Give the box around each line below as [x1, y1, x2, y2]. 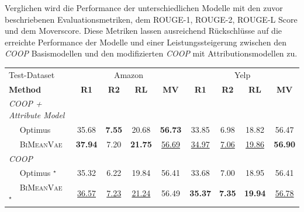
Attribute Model [9, 109, 65, 121]
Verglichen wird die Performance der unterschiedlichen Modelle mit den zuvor [5, 2, 283, 13]
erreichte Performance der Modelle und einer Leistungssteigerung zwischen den [5, 36, 287, 48]
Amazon [113, 68, 144, 80]
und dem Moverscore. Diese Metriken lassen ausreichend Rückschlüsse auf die [5, 24, 282, 37]
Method [9, 83, 42, 95]
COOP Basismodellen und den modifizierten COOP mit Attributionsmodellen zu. [5, 47, 298, 59]
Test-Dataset [9, 68, 55, 80]
